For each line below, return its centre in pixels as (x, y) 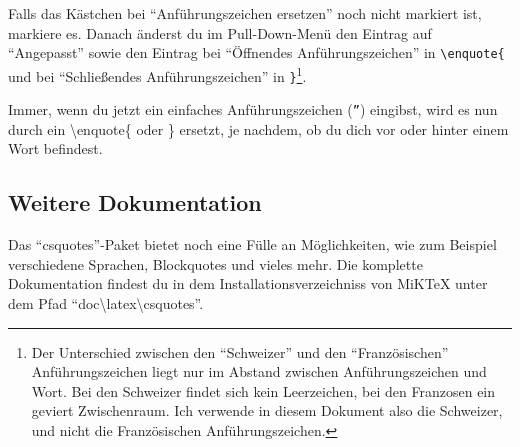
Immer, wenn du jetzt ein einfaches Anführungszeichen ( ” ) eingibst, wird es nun (253, 109)
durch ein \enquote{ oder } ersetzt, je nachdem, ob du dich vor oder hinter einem (258, 128)
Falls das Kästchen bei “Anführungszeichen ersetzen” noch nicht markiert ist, (245, 13)
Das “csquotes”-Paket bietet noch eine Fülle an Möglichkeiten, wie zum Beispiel (252, 244)
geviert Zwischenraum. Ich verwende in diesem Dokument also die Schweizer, (267, 410)
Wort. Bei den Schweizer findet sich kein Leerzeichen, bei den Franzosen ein (263, 390)
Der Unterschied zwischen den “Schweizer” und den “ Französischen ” (240, 351)
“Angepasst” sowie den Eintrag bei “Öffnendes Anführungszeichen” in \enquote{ (256, 52)
